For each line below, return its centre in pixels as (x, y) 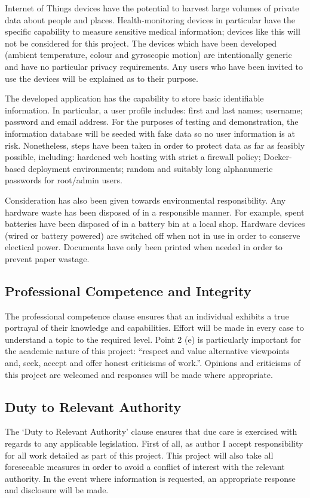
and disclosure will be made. (57, 490)
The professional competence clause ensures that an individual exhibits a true (147, 316)
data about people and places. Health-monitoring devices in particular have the (150, 19)
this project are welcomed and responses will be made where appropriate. (139, 374)
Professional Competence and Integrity (128, 290)
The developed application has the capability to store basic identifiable (134, 98)
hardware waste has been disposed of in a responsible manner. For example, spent (155, 212)
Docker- (278, 157)
